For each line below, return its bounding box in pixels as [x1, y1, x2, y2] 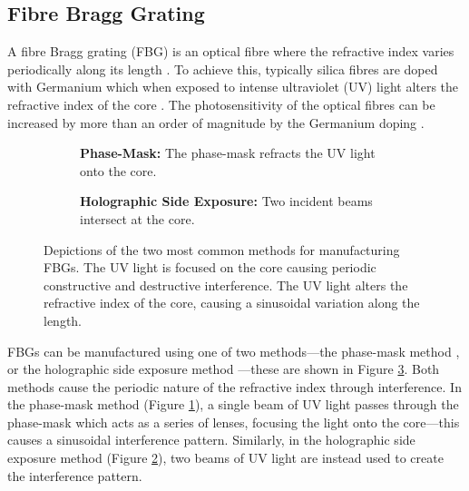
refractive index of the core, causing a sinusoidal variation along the [44, 293, 420, 312]
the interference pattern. [7, 466, 142, 485]
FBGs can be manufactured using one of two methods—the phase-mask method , [7, 341, 460, 360]
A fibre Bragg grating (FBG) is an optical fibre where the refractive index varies [7, 42, 454, 61]
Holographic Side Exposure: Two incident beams [80, 191, 373, 211]
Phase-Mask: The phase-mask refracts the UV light [80, 143, 376, 162]
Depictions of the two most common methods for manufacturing [44, 240, 400, 259]
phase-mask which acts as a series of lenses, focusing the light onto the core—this [7, 412, 460, 431]
